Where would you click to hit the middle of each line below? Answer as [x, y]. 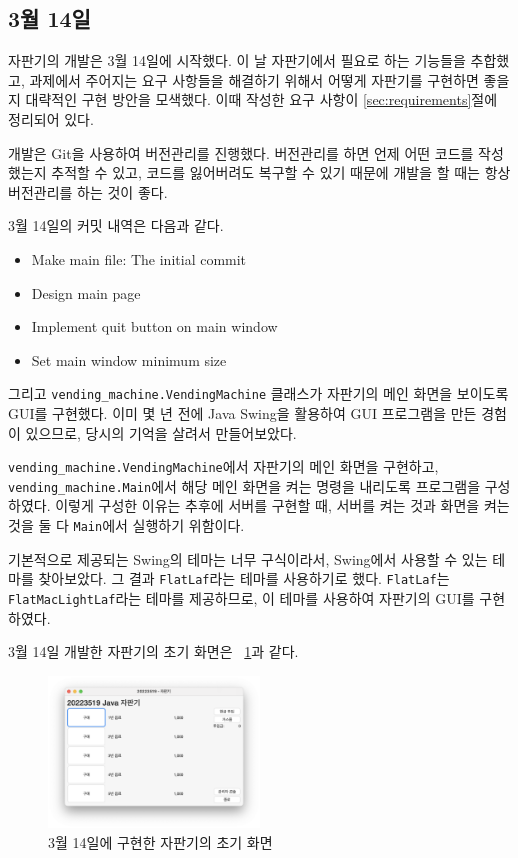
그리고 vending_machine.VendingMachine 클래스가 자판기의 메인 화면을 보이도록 [258, 393]
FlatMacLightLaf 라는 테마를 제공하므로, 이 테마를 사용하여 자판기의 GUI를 [241, 597]
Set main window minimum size [129, 359]
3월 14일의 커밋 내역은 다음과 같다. [116, 225]
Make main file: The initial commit [139, 258]
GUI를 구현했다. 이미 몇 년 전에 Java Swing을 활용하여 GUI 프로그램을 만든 [242, 412]
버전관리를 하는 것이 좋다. [88, 191]
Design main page [86, 292]
